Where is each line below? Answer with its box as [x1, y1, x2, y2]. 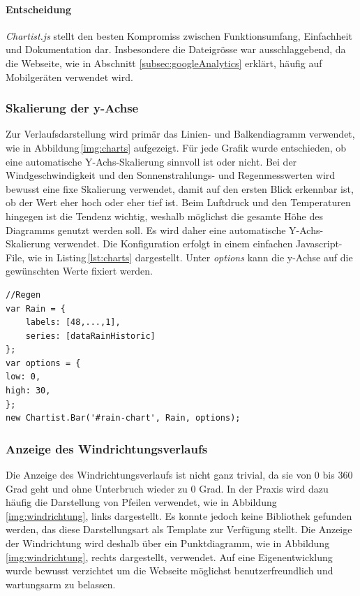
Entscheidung [6, 1, 72, 16]
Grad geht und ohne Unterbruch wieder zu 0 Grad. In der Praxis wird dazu [6, 481, 329, 495]
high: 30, [6, 386, 51, 396]
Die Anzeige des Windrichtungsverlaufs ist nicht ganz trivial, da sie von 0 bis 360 [6, 467, 353, 482]
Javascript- [296, 236, 343, 251]
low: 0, [6, 372, 41, 382]
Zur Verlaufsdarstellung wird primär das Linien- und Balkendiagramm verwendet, [6, 126, 355, 141]
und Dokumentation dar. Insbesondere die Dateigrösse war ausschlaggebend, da [6, 42, 346, 57]
